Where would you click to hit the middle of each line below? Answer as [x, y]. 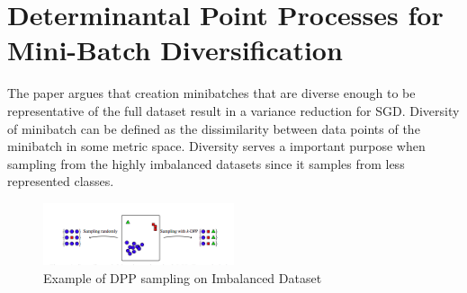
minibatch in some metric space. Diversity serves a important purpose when [216, 146]
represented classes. [61, 181]
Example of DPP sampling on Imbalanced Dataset [183, 277]
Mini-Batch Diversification [175, 50]
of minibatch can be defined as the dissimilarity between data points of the [214, 128]
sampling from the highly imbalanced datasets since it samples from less [206, 163]
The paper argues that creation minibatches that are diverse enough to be [211, 93]
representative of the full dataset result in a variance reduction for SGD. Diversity [233, 110]
